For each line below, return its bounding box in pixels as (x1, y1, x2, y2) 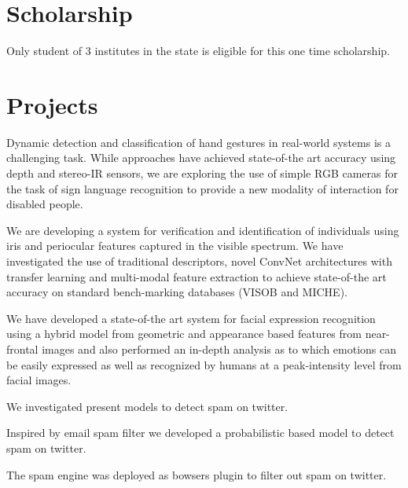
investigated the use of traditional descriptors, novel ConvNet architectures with (6, 253, 392, 269)
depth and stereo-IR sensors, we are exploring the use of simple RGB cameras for (6, 165, 398, 182)
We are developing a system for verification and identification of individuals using (6, 222, 399, 238)
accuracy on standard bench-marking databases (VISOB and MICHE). (6, 284, 347, 300)
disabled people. (6, 196, 83, 212)
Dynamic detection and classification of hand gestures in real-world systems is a (6, 134, 391, 150)
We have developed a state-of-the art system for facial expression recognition (6, 310, 376, 326)
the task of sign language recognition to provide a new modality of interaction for (6, 180, 399, 196)
